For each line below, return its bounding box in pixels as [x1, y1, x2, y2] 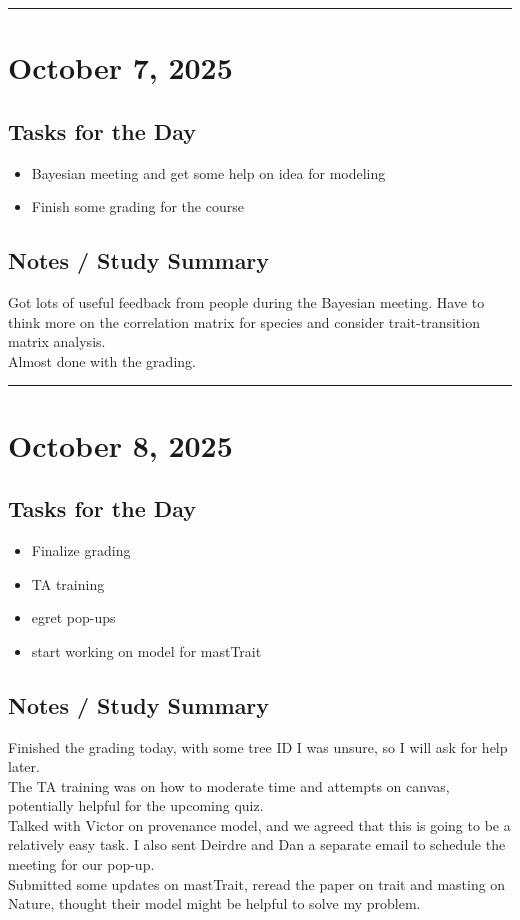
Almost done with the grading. [8, 350, 196, 371]
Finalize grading [31, 539, 131, 560]
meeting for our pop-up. [8, 854, 155, 875]
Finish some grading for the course [31, 196, 244, 217]
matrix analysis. [8, 331, 106, 352]
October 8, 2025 [8, 424, 233, 465]
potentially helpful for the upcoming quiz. [8, 795, 264, 816]
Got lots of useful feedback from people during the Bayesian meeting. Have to [8, 291, 485, 312]
